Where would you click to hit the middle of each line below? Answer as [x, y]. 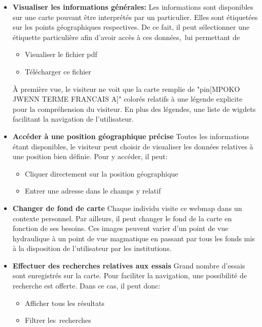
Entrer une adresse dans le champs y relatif [93, 191]
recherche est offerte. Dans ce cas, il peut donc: [86, 286]
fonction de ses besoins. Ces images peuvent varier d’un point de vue [120, 228]
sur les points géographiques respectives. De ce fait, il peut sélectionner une [131, 27]
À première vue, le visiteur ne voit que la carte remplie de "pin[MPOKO [126, 89]
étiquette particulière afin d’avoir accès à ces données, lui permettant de [126, 37]
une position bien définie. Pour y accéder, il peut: [90, 156]
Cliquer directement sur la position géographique [102, 173]
